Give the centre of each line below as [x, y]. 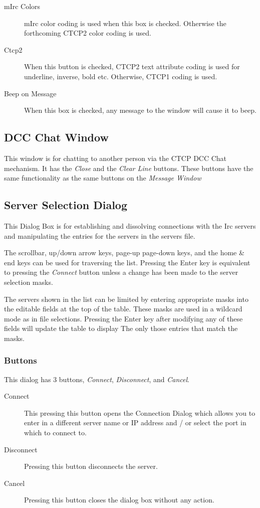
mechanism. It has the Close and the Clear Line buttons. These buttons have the [129, 168]
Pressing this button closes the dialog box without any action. [119, 500]
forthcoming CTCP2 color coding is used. [88, 33]
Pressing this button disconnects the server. [91, 466]
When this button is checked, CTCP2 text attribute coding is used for [132, 66]
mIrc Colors [22, 6]
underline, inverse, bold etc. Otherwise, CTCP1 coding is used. [121, 76]
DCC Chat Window [56, 137]
